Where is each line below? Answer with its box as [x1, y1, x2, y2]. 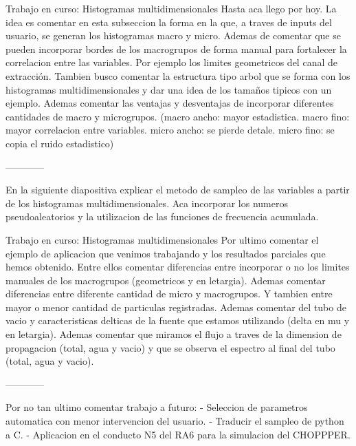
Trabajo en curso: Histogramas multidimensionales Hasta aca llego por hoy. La [5, 1, 337, 15]
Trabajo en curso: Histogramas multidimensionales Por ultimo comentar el [5, 232, 319, 246]
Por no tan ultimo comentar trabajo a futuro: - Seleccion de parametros [5, 400, 308, 414]
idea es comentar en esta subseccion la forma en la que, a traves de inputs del [5, 14, 332, 29]
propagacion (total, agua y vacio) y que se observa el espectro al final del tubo [5, 340, 335, 354]
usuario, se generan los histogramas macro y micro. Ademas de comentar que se [5, 28, 341, 43]
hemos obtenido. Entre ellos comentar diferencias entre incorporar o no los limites [5, 259, 350, 274]
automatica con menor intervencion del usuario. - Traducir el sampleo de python [5, 414, 344, 428]
